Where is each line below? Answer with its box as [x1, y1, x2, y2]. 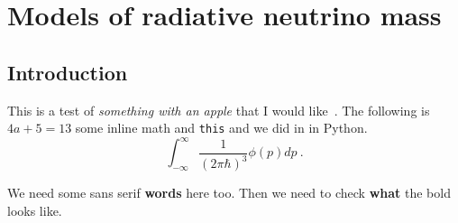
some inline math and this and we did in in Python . [75, 118, 368, 137]
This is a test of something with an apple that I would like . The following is [7, 100, 430, 119]
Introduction [7, 58, 128, 86]
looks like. [7, 200, 62, 219]
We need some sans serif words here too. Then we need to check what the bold [7, 183, 451, 202]
